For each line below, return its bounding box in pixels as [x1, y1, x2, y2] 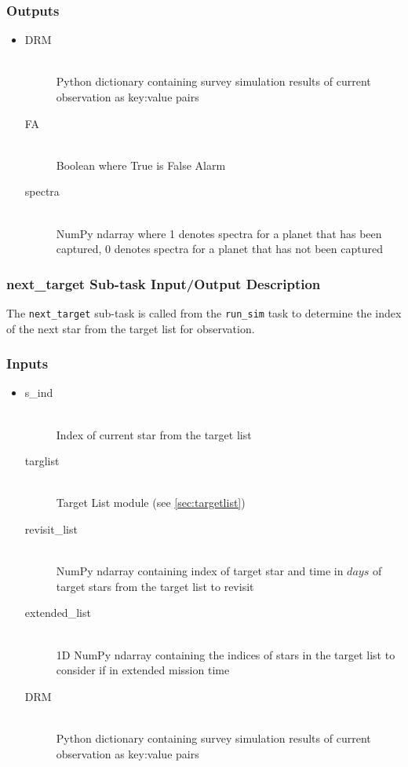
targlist [24, 453, 60, 469]
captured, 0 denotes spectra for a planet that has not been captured [56, 240, 383, 257]
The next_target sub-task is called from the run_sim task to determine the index [6, 304, 402, 321]
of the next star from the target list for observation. [6, 320, 255, 336]
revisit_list [24, 521, 78, 537]
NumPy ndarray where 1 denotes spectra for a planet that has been [56, 225, 382, 241]
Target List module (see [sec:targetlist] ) [56, 494, 246, 511]
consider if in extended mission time [56, 662, 230, 678]
